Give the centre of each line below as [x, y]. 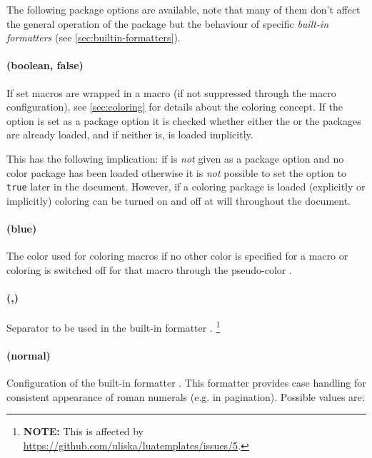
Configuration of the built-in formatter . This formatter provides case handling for [186, 383]
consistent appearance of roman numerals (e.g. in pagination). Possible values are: [186, 396]
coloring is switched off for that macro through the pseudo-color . [149, 269]
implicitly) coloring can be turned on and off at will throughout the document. [179, 200]
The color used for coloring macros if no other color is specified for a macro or [177, 256]
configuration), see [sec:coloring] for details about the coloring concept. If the [175, 107]
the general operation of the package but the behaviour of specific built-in [168, 23]
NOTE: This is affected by [83, 431]
